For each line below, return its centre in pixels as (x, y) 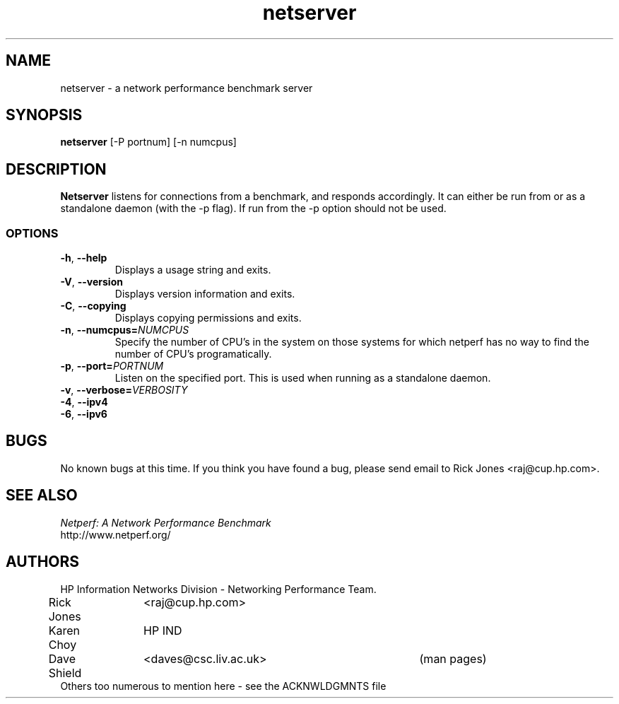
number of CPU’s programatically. (193, 354)
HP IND (163, 630)
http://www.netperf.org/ (116, 534)
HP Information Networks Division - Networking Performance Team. (218, 589)
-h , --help (84, 258)
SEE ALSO (42, 495)
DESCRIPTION (56, 169)
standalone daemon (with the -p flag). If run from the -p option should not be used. (253, 209)
